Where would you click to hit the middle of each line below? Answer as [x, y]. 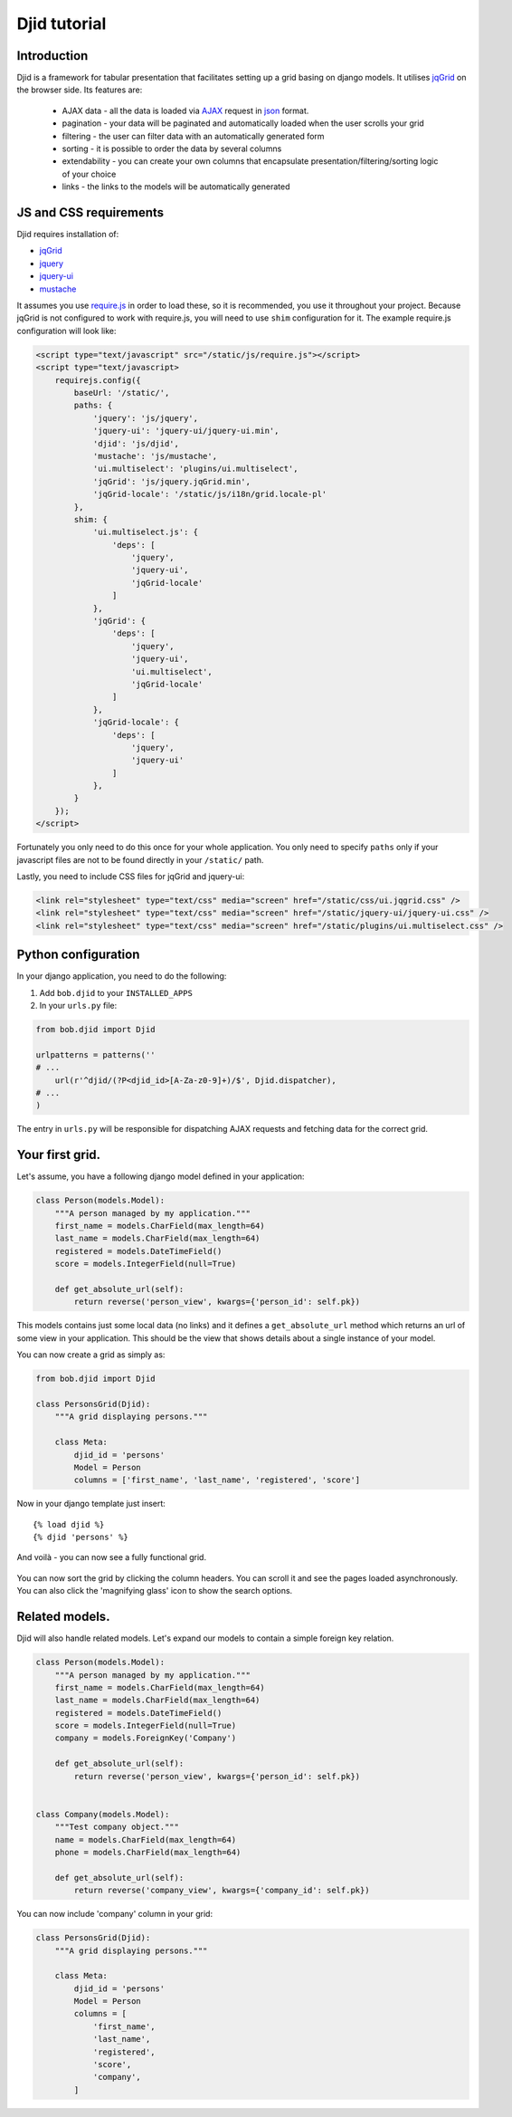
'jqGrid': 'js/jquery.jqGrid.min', [171, 481]
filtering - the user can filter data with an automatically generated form [193, 136]
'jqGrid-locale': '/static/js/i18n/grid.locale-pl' [210, 494]
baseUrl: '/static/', [122, 393]
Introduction [52, 56]
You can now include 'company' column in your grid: [114, 1914]
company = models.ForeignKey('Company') [146, 1738]
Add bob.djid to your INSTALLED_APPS [116, 992]
